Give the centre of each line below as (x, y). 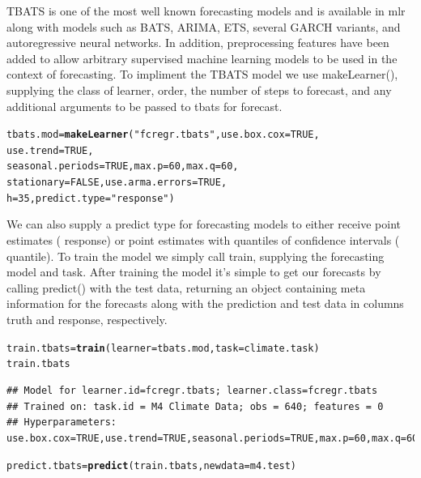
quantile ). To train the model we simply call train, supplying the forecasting (196, 256)
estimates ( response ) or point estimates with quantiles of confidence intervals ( (203, 240)
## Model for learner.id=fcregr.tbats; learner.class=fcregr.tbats (192, 390)
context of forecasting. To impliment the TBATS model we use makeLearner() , (202, 74)
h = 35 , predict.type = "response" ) (91, 198)
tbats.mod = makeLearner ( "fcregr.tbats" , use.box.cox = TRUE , (163, 135)
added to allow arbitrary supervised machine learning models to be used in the (202, 58)
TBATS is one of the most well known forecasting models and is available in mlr (206, 11)
